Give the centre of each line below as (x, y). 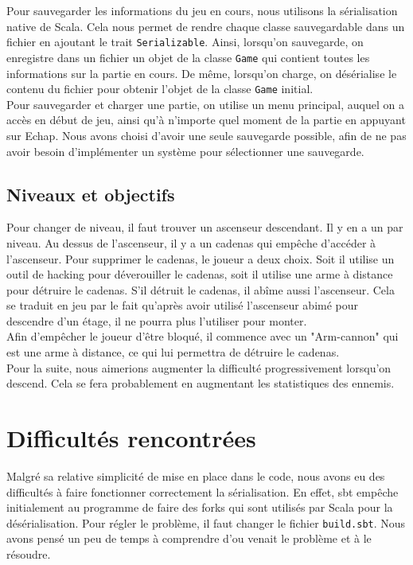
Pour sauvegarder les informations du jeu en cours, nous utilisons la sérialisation (202, 10)
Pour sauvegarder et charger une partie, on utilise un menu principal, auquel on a (205, 104)
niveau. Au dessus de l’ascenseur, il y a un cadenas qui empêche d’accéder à (191, 242)
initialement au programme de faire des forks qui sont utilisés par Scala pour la (200, 507)
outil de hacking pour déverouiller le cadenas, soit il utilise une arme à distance (200, 274)
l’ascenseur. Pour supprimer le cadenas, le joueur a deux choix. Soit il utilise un (201, 258)
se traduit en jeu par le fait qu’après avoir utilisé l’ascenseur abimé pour (183, 305)
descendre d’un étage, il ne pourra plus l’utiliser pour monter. (157, 320)
